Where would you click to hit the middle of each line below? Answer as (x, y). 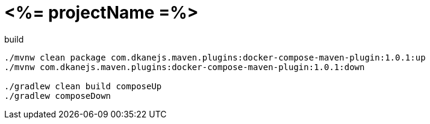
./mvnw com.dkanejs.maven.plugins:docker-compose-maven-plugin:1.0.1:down (185, 67)
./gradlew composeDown (58, 96)
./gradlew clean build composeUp (83, 86)
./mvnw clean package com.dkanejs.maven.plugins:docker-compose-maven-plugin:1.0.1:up (215, 57)
